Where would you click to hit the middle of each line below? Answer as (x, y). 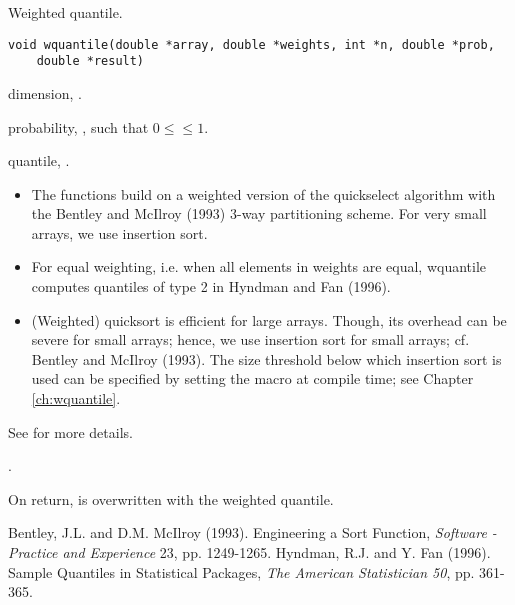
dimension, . (45, 92)
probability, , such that (78, 126)
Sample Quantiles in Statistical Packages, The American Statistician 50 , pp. (241, 571)
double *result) (90, 61)
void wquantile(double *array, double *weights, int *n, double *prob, (251, 44)
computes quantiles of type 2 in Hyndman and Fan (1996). (211, 286)
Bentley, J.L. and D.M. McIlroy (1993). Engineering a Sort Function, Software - (252, 532)
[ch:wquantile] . (76, 398)
